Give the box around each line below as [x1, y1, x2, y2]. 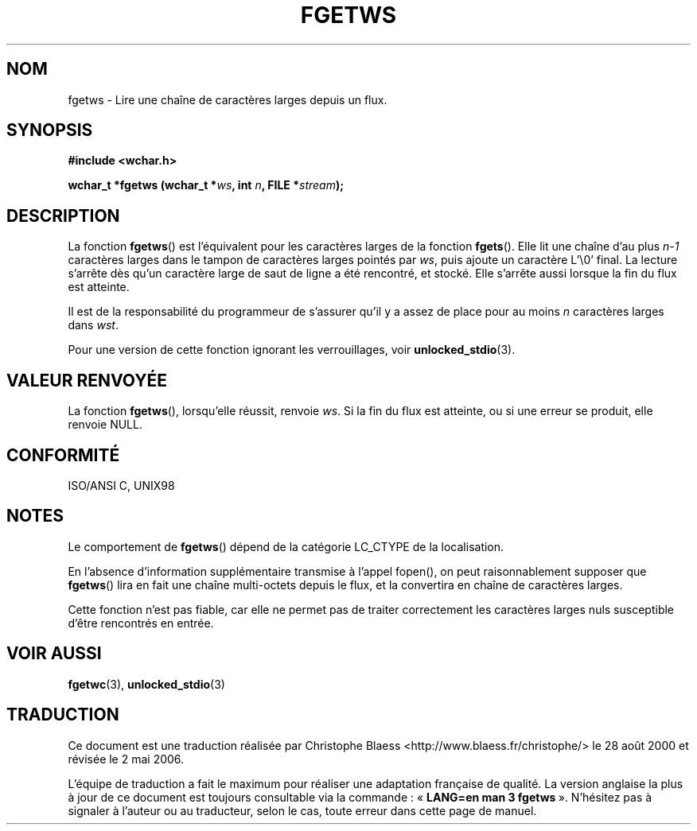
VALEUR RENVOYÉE [6, 370, 167, 390]
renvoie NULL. [68, 417, 142, 432]
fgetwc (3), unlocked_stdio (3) [68, 677, 225, 691]
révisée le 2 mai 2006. [68, 751, 185, 766]
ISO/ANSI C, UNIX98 [68, 478, 175, 492]
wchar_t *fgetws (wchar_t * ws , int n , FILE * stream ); [68, 178, 345, 192]
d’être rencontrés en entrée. [68, 615, 214, 630]
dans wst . [68, 318, 119, 332]
